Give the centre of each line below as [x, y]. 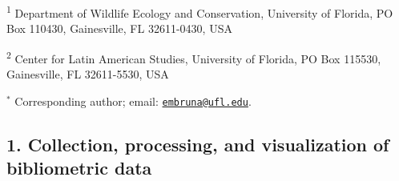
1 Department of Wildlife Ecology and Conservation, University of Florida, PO [200, 12]
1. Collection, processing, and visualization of [198, 144]
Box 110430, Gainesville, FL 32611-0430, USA [119, 28]
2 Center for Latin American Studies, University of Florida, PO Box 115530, [194, 57]
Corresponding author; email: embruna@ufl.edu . [133, 101]
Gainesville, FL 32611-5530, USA [88, 74]
